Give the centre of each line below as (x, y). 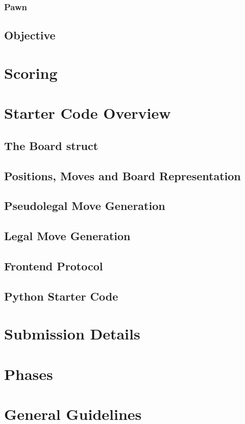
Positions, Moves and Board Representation (122, 175)
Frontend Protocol (54, 266)
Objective (30, 35)
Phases (29, 374)
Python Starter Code (61, 296)
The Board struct (51, 145)
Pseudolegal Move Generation (85, 206)
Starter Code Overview (88, 113)
